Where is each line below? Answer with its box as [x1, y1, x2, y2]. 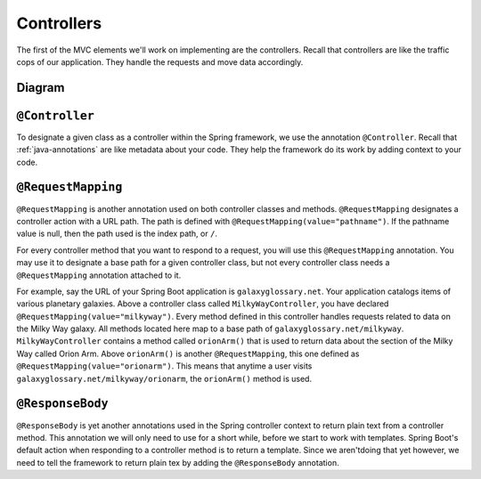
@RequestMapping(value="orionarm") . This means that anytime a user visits [16, 361, 313, 371]
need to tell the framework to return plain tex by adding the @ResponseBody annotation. [16, 457, 339, 467]
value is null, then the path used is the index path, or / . [16, 228, 218, 239]
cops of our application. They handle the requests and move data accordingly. [16, 56, 304, 67]
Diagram [16, 80, 65, 95]
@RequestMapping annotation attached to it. [16, 270, 182, 280]
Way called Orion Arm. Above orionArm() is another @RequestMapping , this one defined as [16, 348, 360, 359]
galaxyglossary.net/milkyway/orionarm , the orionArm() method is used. [16, 373, 312, 384]
